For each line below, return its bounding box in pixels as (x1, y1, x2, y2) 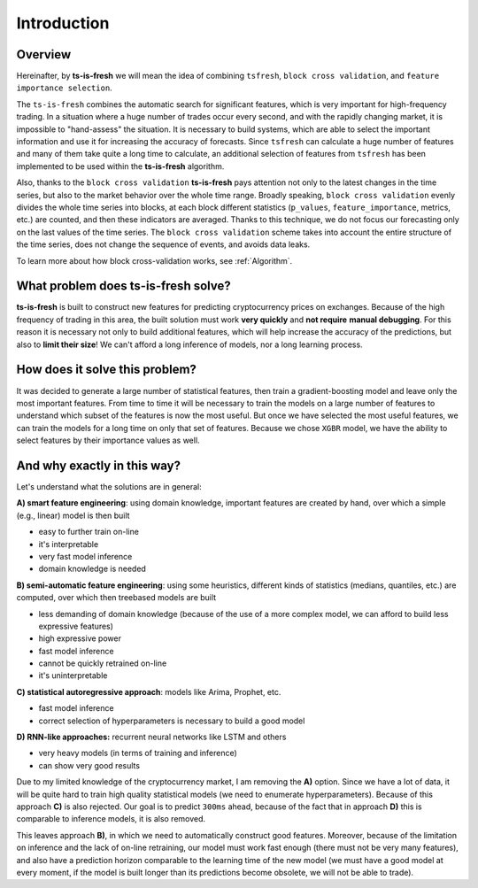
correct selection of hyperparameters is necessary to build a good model (38, 715, 305, 726)
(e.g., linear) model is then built (16, 510, 130, 521)
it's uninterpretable (38, 670, 108, 681)
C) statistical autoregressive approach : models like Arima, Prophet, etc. (16, 686, 281, 697)
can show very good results (38, 760, 141, 770)
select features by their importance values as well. (16, 435, 200, 446)
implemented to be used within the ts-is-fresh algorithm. (16, 160, 225, 172)
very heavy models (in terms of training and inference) (38, 748, 238, 759)
